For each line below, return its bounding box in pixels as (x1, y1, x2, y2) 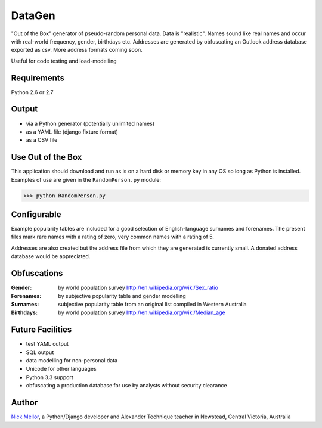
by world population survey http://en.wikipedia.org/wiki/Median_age (58, 309, 226, 316)
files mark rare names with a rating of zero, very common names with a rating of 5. (11, 233, 215, 241)
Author (11, 398, 38, 408)
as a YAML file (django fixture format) (26, 128, 119, 135)
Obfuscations (11, 268, 63, 278)
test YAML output (26, 340, 69, 348)
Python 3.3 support (26, 373, 74, 381)
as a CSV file (26, 137, 58, 144)
